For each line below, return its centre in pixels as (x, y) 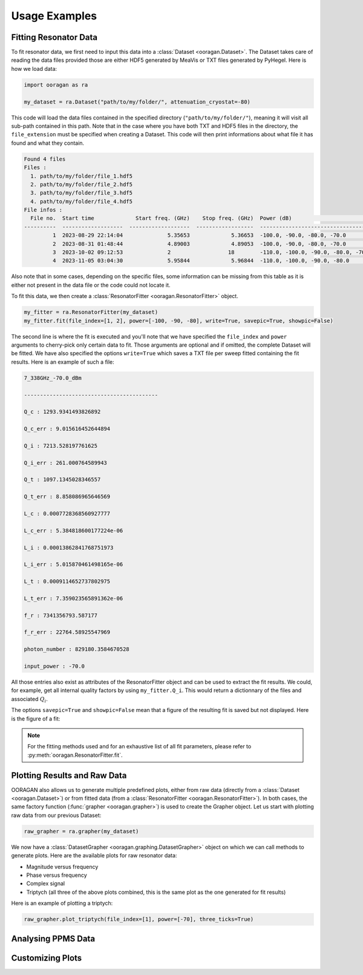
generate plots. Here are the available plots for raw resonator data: (94, 856)
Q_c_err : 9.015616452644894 (67, 429)
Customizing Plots (47, 958)
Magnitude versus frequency (62, 867)
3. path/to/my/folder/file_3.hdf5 (82, 193)
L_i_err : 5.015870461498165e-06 (74, 564)
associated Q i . (29, 700)
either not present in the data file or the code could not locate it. (91, 285)
